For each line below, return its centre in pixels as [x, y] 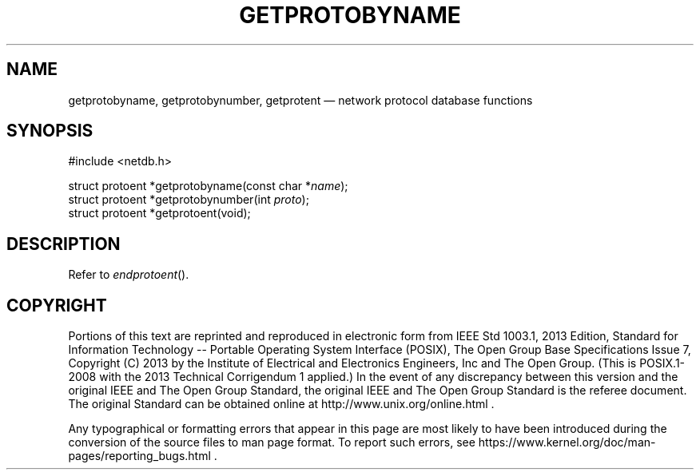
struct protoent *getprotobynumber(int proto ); [189, 200]
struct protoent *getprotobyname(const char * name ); [208, 186]
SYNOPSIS [50, 131]
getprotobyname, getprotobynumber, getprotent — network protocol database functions [300, 100]
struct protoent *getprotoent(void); [159, 213]
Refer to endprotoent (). [129, 275]
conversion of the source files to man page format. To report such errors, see [272, 442]
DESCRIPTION [64, 244]
